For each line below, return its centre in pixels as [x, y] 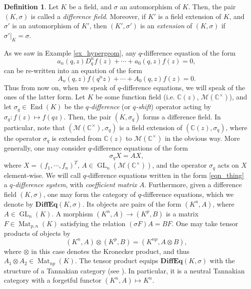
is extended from [77, 138]
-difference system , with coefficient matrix [75, 184]
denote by [19, 203]
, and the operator [179, 165]
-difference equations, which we [187, 194]
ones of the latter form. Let [45, 97]
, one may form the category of [89, 194]
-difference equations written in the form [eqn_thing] [165, 175]
